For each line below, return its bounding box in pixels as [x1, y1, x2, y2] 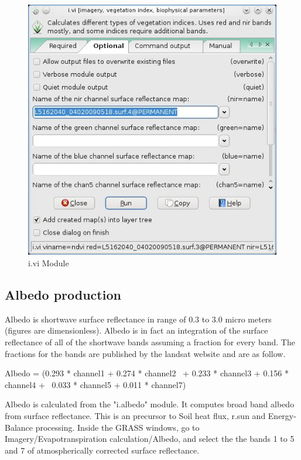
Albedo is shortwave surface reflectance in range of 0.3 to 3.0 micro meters [5, 313, 272, 325]
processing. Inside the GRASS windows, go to [35, 421, 200, 433]
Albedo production [5, 285, 121, 303]
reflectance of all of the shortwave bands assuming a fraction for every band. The [5, 335, 295, 348]
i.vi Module [28, 256, 69, 269]
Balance [5, 421, 33, 433]
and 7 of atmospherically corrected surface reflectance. [5, 444, 200, 456]
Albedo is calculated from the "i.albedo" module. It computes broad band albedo [5, 398, 295, 410]
